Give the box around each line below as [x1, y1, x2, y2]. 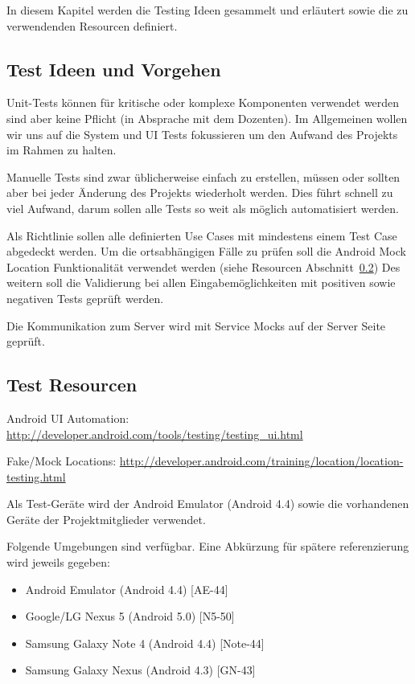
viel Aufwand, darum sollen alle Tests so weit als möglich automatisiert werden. [6, 199, 399, 216]
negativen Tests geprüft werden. [6, 289, 164, 306]
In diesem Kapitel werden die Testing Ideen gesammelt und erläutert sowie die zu [6, 2, 409, 18]
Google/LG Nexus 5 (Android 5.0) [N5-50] [25, 608, 235, 625]
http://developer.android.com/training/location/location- [119, 453, 404, 469]
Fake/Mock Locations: [6, 453, 117, 469]
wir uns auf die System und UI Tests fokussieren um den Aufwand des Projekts [6, 125, 398, 142]
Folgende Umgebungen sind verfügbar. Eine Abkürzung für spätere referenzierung [6, 538, 409, 555]
